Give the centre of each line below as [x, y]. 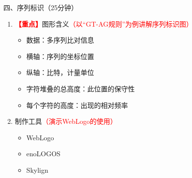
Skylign [37, 170]
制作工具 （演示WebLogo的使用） [66, 121]
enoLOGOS [43, 154]
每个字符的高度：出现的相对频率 [77, 105]
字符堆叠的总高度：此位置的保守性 [81, 88]
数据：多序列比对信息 [60, 40]
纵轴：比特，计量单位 [60, 72]
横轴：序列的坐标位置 [60, 56]
